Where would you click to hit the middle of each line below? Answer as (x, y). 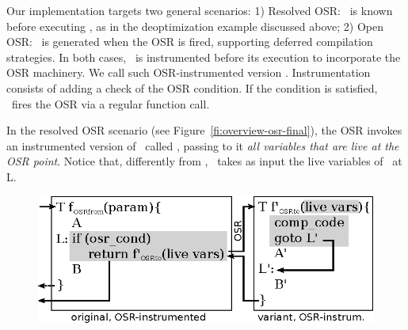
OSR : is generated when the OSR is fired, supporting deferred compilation (190, 42)
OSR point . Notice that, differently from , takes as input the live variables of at (204, 161)
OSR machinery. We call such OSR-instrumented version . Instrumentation (189, 72)
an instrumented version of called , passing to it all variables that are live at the (203, 145)
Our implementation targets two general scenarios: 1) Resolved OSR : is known (200, 10)
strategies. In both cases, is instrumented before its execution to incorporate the (204, 57)
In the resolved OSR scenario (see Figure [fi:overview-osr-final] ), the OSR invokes (204, 130)
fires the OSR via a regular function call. (111, 103)
